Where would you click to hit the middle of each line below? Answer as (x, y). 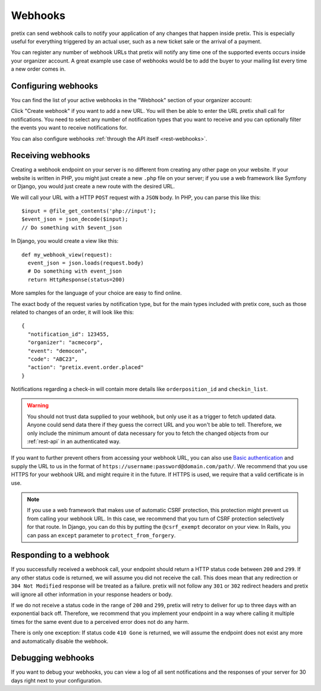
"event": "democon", (58, 351)
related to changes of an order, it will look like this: (73, 312)
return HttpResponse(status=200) (76, 280)
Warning (38, 406)
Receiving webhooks (51, 155)
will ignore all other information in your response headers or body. (92, 594)
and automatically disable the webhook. (60, 641)
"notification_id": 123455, (69, 334)
